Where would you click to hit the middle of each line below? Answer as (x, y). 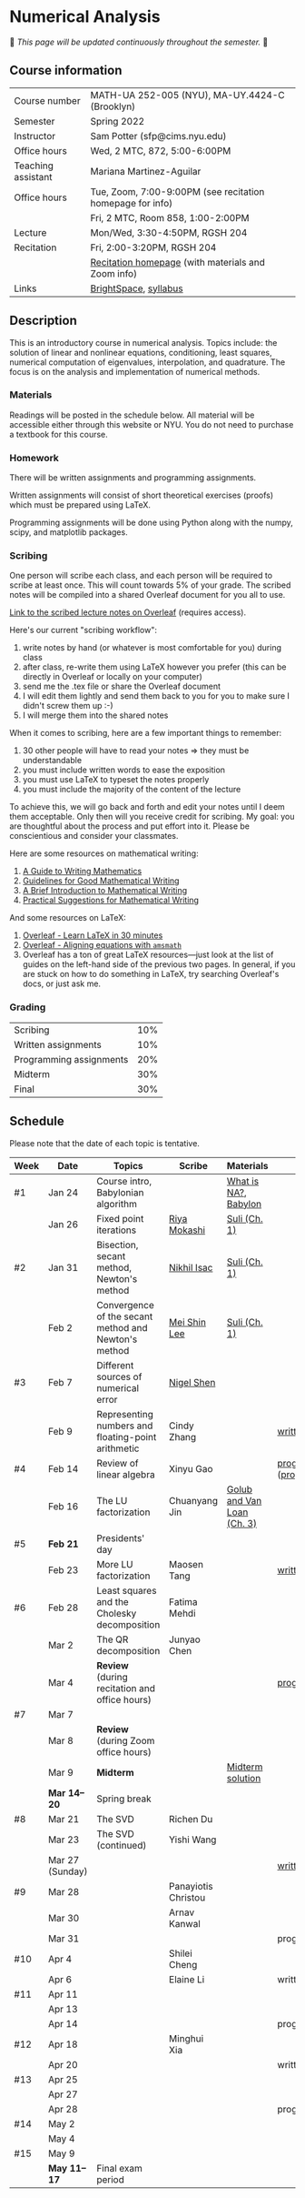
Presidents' (121, 1538)
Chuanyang (194, 1500)
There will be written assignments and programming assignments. (133, 478)
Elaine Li (187, 1979)
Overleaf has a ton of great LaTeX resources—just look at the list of (148, 955)
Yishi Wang (193, 1840)
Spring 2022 (118, 121)
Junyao (185, 1639)
